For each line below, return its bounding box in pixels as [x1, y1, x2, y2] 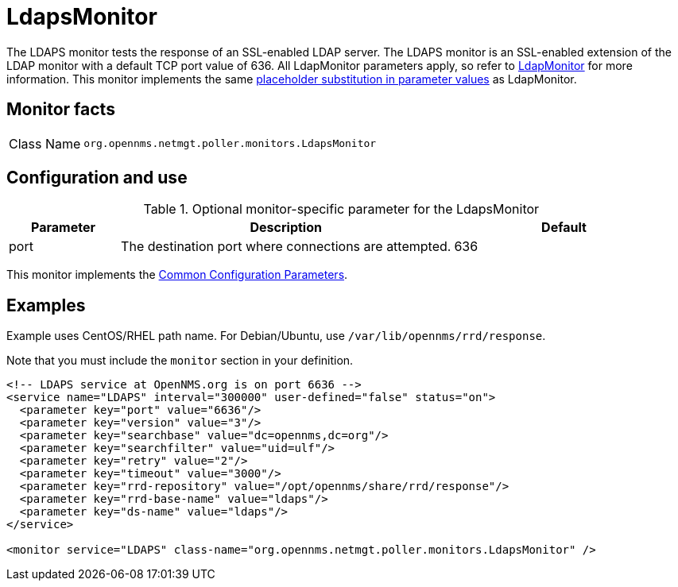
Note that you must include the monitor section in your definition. [6, 353, 354, 368]
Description [250, 219, 322, 236]
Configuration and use [6, 168, 188, 188]
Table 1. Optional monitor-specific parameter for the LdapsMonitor [143, 201, 540, 218]
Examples [6, 295, 86, 315]
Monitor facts [6, 99, 115, 120]
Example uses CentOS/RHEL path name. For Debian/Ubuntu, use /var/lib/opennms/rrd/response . [6, 329, 546, 343]
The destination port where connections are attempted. [121, 238, 451, 255]
